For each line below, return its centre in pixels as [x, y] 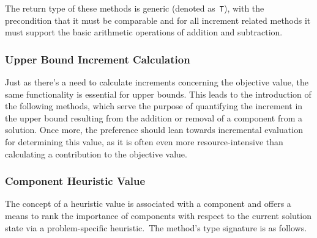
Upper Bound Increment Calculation [98, 59]
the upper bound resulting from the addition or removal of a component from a [154, 117]
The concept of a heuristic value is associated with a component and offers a [148, 204]
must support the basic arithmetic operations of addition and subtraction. [144, 32]
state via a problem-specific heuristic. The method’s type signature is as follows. [156, 227]
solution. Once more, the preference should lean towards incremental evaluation [154, 130]
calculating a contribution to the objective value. [96, 153]
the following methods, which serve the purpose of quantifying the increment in [154, 106]
